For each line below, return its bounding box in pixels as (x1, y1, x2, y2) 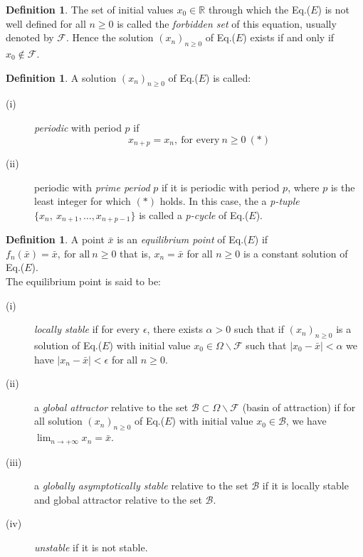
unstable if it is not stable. (34, 540, 148, 555)
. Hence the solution (66, 30, 154, 45)
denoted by (6, 30, 54, 45)
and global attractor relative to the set (34, 492, 202, 506)
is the (330, 179, 355, 194)
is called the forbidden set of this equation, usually (117, 16, 337, 31)
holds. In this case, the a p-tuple (159, 193, 300, 208)
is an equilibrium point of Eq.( (117, 232, 248, 247)
